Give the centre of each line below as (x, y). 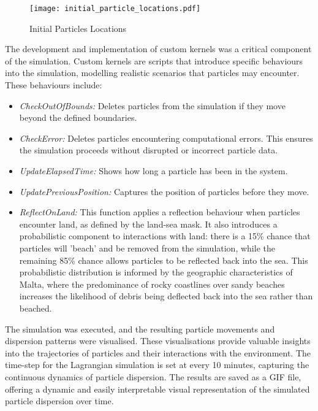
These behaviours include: (54, 85)
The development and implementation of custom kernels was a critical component (158, 49)
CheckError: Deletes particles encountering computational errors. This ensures (166, 138)
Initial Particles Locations (78, 28)
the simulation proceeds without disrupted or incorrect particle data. (149, 150)
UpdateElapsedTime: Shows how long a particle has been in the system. (153, 171)
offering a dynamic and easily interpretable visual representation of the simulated (157, 389)
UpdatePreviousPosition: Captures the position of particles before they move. (164, 191)
